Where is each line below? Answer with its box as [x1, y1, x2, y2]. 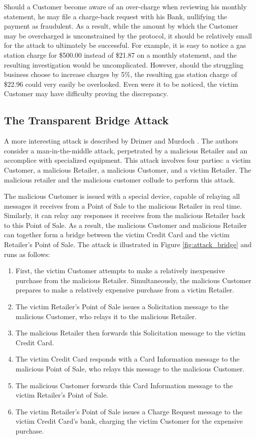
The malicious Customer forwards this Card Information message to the [15, 380, 233, 390]
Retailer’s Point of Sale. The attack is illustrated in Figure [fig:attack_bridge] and [4, 239, 252, 250]
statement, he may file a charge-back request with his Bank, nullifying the [4, 11, 227, 21]
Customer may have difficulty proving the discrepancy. [4, 88, 168, 99]
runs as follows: [4, 249, 50, 259]
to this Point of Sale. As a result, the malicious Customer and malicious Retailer [4, 219, 247, 230]
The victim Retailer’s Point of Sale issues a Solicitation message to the [15, 301, 229, 312]
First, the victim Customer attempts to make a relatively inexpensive [15, 265, 225, 276]
